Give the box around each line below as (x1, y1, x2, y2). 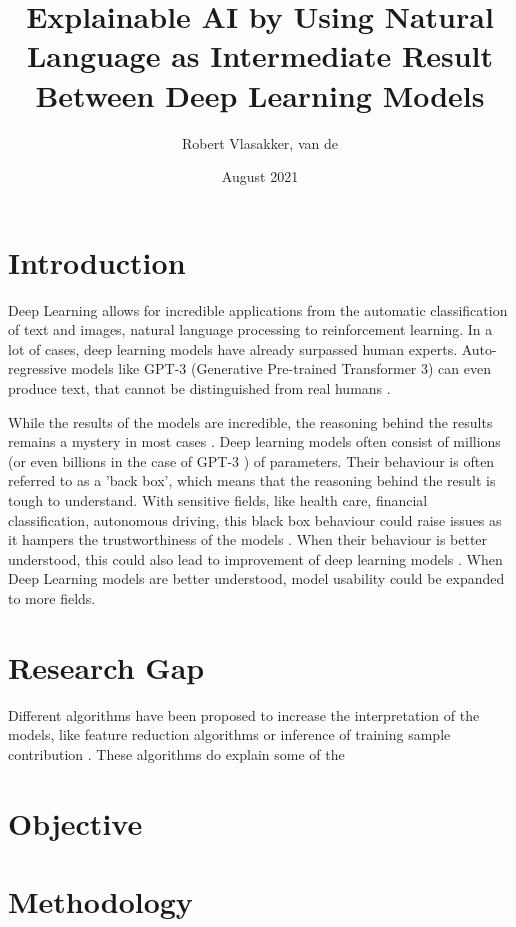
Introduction (8, 241, 186, 282)
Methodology (8, 881, 193, 921)
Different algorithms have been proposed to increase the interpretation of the (8, 704, 480, 725)
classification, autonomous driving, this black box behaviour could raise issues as (8, 509, 502, 530)
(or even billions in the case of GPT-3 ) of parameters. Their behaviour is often (8, 450, 495, 471)
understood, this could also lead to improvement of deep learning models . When (8, 548, 503, 569)
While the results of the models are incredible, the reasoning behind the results (8, 411, 493, 432)
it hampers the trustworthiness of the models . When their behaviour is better (8, 529, 488, 550)
